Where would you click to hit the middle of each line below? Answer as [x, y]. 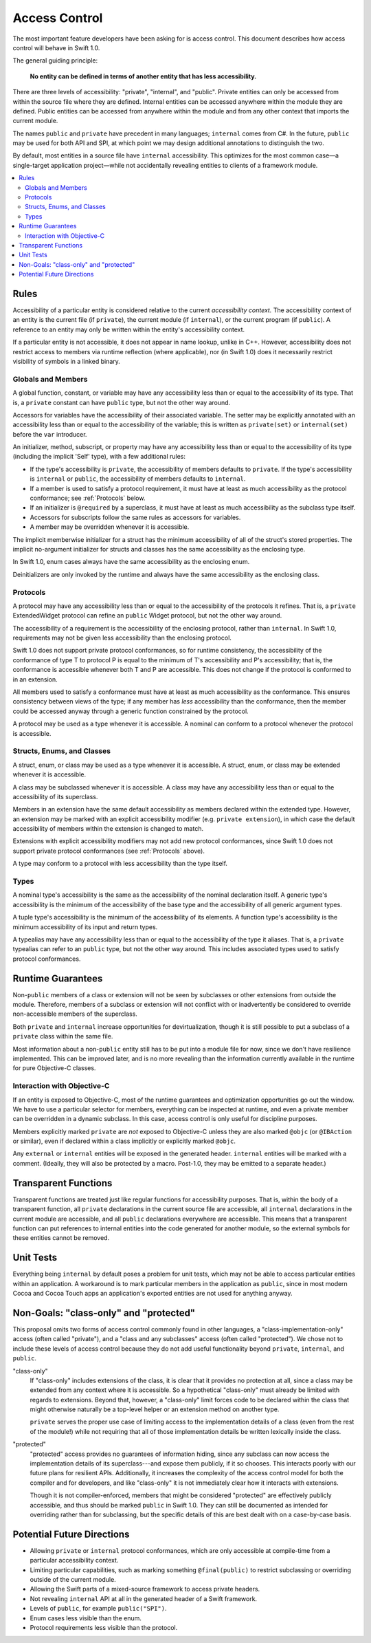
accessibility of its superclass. [55, 796]
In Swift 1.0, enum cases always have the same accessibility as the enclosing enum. [131, 562]
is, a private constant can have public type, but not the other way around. [122, 402]
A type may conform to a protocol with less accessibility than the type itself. [120, 864]
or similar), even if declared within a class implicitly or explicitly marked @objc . [124, 1141]
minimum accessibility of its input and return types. [85, 927]
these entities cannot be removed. [61, 1238]
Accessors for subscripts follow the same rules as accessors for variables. [135, 517]
